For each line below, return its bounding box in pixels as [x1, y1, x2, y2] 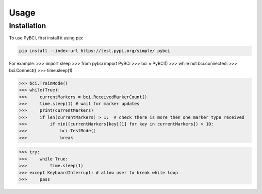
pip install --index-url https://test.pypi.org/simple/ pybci [19, 48, 170, 53]
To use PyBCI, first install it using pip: [9, 35, 83, 41]
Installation [9, 21, 46, 30]
